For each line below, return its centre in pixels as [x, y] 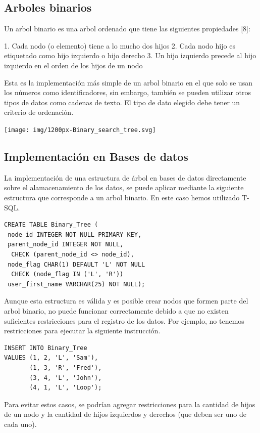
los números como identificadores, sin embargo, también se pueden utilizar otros [128, 92]
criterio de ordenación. [39, 112]
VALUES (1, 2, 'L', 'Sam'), [51, 358]
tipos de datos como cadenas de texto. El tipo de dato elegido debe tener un [122, 102]
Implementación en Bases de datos [96, 156]
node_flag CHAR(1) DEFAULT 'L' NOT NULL [76, 264]
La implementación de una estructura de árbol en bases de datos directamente [125, 177]
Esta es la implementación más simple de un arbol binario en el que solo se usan [128, 82]
